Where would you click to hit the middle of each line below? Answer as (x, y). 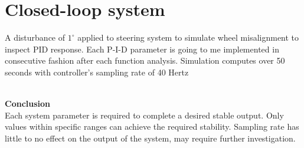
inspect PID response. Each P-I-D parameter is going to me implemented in (142, 49)
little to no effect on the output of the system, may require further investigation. (150, 138)
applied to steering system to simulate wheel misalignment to (188, 37)
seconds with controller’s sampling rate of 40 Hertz (97, 72)
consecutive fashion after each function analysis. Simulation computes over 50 (145, 60)
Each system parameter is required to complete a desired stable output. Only (144, 115)
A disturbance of (35, 37)
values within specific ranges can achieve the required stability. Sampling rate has (152, 126)
